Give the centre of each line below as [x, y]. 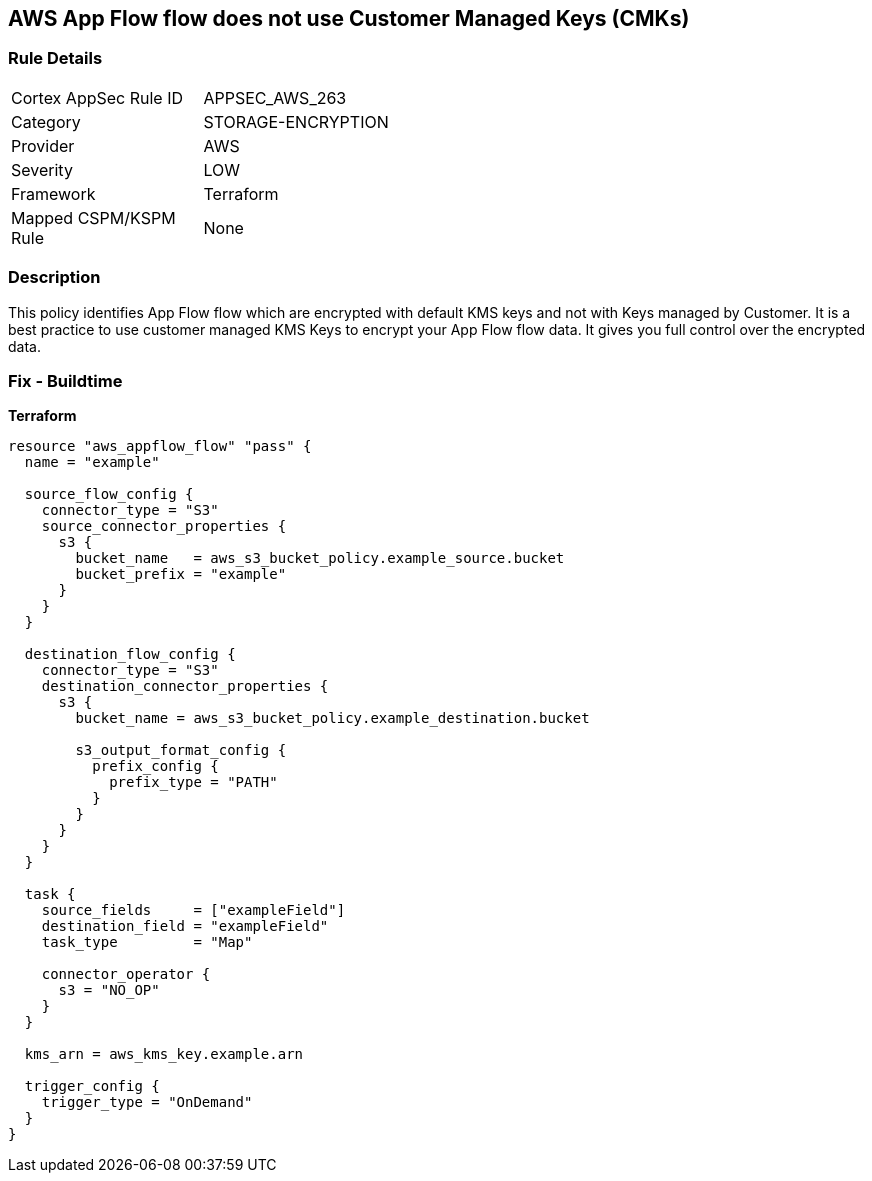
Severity [42, 169]
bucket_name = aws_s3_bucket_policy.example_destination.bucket [332, 718]
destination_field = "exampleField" [185, 926]
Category [46, 121]
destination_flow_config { [130, 654]
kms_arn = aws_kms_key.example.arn [164, 1054]
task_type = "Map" [147, 942]
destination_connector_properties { [185, 686]
